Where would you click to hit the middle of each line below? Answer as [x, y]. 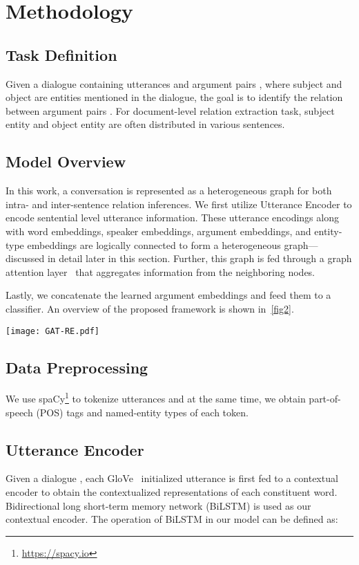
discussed [25, 258]
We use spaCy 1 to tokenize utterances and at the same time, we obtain [156, 398]
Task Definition [61, 54]
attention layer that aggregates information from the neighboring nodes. [161, 271]
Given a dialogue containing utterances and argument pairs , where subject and [174, 83]
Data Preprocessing [77, 367]
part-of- [325, 399]
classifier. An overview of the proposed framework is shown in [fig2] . [150, 308]
